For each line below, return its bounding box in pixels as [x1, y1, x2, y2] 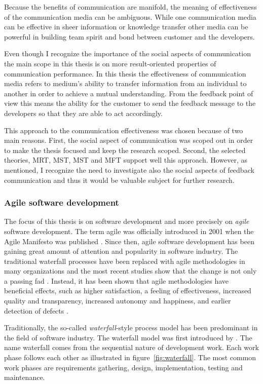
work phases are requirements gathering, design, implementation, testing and [4, 362, 243, 372]
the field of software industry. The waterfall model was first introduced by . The [4, 332, 252, 342]
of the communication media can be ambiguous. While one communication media [4, 11, 256, 22]
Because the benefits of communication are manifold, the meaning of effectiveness [4, 2, 257, 12]
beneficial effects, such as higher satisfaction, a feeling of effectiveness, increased [4, 285, 251, 296]
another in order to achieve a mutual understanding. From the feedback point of [4, 88, 253, 98]
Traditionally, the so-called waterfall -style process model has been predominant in [4, 322, 258, 333]
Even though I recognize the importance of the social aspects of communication [4, 48, 251, 59]
